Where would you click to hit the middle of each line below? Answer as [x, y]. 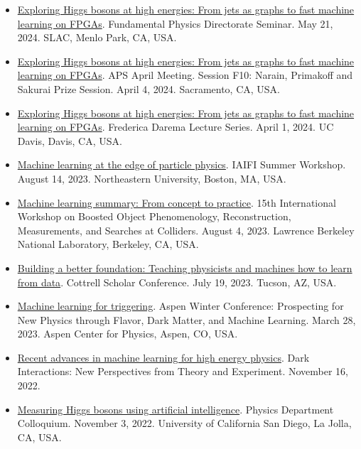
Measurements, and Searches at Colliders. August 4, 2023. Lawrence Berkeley [186, 230]
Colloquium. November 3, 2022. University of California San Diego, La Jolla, [184, 423]
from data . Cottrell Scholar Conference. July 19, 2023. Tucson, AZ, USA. [177, 282]
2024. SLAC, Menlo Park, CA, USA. [97, 37]
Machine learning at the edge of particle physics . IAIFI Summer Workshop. [182, 164]
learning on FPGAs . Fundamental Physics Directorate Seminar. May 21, [175, 23]
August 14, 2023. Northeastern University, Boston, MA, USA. [152, 178]
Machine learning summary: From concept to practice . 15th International [177, 202]
